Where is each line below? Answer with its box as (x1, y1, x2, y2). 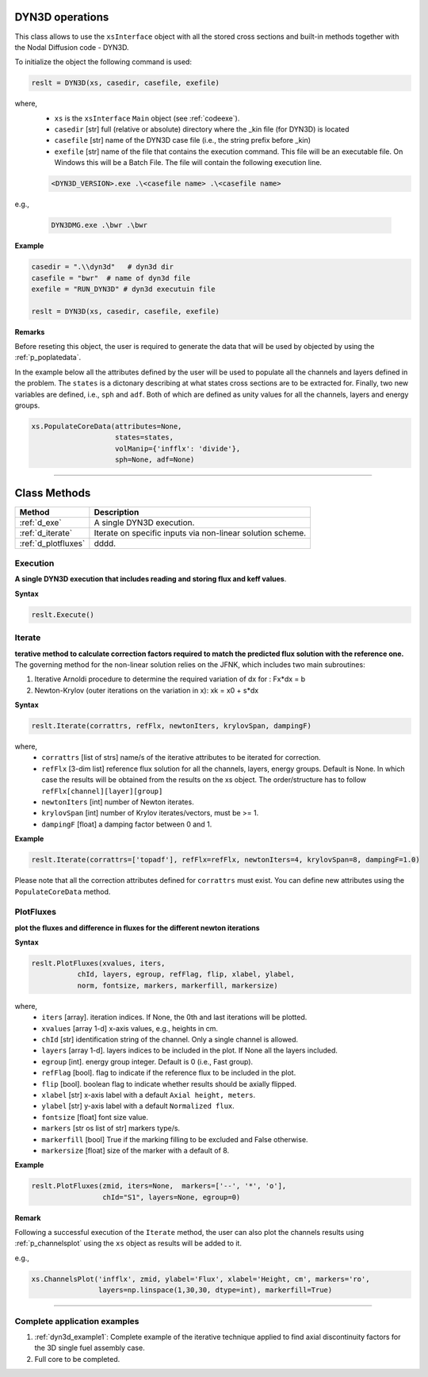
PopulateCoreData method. (14, 887, 111, 896)
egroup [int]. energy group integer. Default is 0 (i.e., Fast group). (41, 1057, 254, 1066)
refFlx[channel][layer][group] (41, 786, 163, 796)
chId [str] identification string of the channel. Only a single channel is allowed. (41, 1035, 299, 1045)
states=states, (115, 433, 174, 442)
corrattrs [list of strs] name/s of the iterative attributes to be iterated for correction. (41, 753, 321, 762)
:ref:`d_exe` (19, 516, 63, 527)
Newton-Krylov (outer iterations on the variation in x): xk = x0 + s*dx (34, 685, 259, 695)
